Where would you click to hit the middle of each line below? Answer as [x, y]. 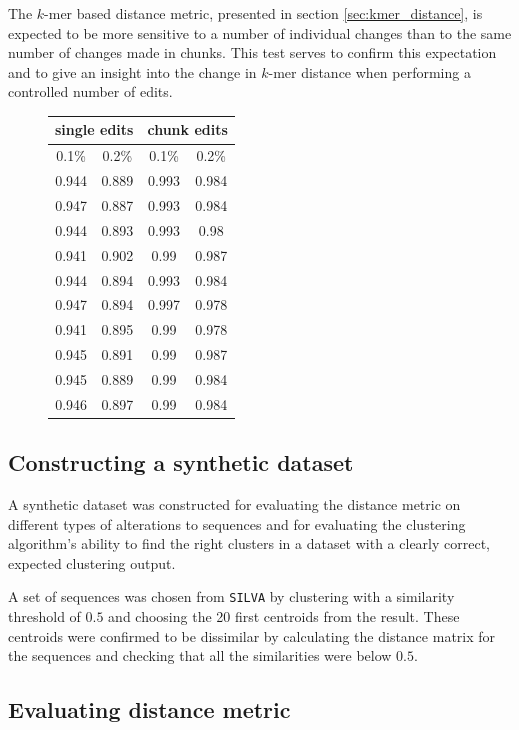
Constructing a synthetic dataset [181, 462]
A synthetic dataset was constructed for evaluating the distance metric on [234, 504]
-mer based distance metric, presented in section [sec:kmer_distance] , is [263, 13]
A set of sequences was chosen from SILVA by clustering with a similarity [231, 596]
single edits [94, 129]
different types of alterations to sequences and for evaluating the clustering [237, 523]
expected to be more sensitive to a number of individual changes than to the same [260, 32]
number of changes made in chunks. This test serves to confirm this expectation [252, 52]
